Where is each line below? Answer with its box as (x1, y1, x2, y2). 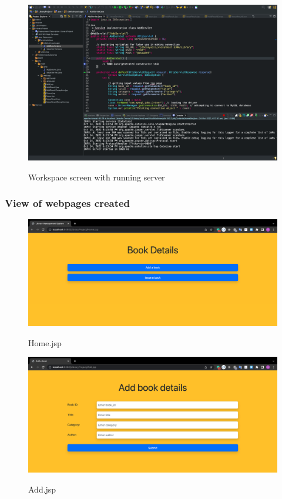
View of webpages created (5, 196, 130, 210)
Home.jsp (28, 336, 62, 349)
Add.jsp (28, 483, 56, 495)
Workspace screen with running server (28, 170, 165, 183)
